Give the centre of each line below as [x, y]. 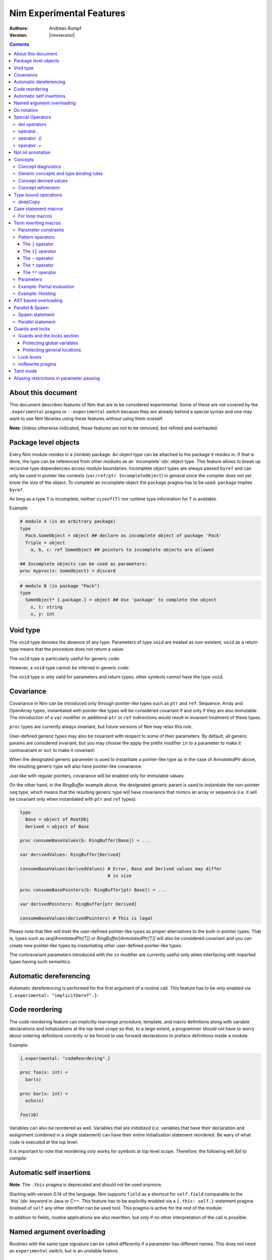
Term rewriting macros [37, 223]
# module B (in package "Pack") [60, 586]
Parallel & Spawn [31, 307]
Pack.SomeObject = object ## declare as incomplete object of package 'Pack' [124, 536]
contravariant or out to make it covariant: [52, 750]
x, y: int [43, 614]
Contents [19, 44]
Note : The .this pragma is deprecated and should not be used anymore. [86, 1185]
